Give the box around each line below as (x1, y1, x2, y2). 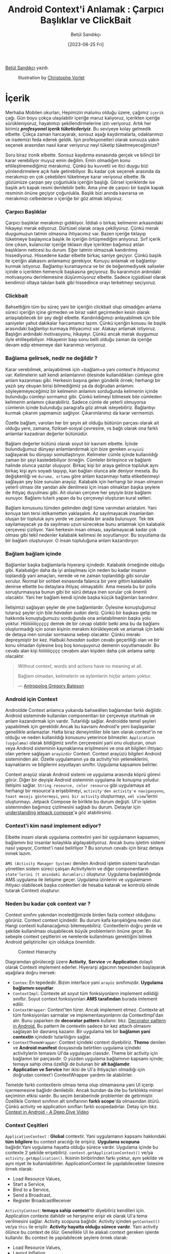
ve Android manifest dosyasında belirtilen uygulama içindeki (12, 1044, 141, 1050)
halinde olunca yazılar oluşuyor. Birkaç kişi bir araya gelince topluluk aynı (5, 462, 159, 468)
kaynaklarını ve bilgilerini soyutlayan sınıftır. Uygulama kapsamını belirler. (5, 762, 158, 768)
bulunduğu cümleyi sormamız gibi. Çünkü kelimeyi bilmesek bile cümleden (5, 393, 162, 399)
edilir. (12, 1001, 25, 1007)
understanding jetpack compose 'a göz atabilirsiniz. (5, 810, 113, 816)
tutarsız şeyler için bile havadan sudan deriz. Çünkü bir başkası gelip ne (5, 610, 157, 616)
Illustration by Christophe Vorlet (18, 74, 85, 80)
